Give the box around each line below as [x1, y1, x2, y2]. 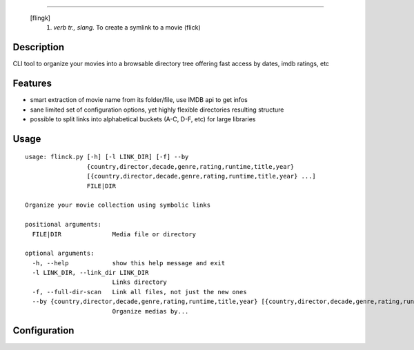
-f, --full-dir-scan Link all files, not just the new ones [32, 288, 248, 296]
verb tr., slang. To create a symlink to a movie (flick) [53, 23, 201, 32]
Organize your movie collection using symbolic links [25, 201, 210, 209]
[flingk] [30, 14, 51, 22]
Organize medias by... [112, 307, 189, 315]
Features [12, 78, 52, 90]
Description [12, 41, 65, 53]
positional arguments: [25, 220, 102, 229]
